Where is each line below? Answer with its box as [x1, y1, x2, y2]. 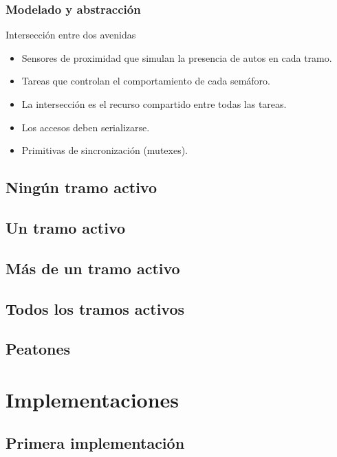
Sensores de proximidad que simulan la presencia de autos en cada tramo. [21, 50, 332, 65]
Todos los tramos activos [6, 298, 185, 319]
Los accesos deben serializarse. [21, 120, 150, 134]
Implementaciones [6, 385, 180, 413]
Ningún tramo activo [6, 177, 157, 198]
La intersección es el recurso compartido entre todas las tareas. [21, 97, 287, 111]
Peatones [6, 338, 71, 359]
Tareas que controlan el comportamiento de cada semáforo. [21, 74, 270, 88]
